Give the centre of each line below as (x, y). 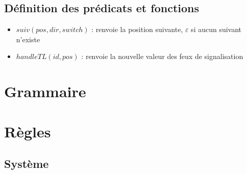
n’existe (28, 39)
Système (27, 164)
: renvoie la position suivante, (137, 29)
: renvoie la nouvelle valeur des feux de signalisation (162, 56)
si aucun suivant (216, 29)
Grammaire (45, 91)
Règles (28, 131)
